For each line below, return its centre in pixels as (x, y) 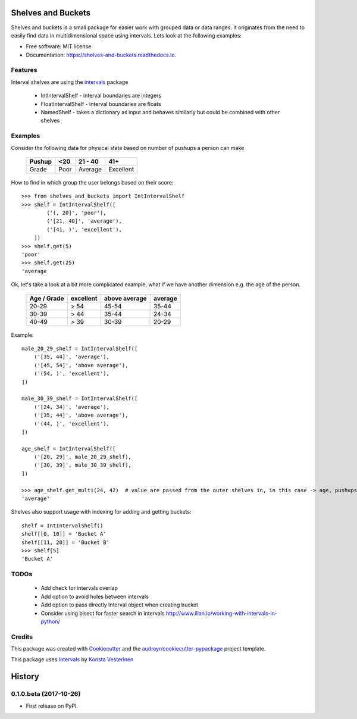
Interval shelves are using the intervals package (70, 82)
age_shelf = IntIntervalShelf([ (69, 448)
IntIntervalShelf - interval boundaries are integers (101, 96)
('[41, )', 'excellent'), (84, 229)
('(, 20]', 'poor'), (76, 213)
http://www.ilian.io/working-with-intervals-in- (222, 613)
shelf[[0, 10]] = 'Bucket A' (64, 534)
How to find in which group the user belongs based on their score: (92, 182)
